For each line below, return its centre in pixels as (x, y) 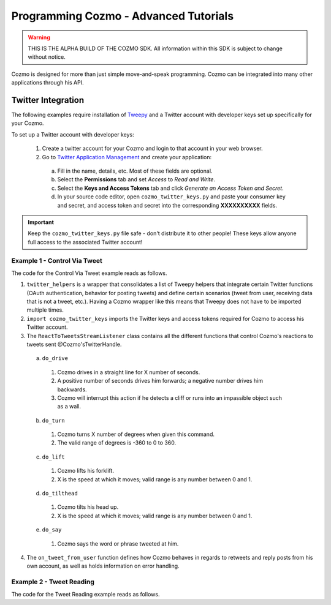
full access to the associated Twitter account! (85, 242)
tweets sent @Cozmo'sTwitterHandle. (74, 344)
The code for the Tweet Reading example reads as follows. (86, 594)
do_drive (55, 359)
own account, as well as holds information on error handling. (103, 566)
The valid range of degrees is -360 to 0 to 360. (117, 443)
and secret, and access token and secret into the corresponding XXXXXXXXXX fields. (167, 205)
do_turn (54, 420)
